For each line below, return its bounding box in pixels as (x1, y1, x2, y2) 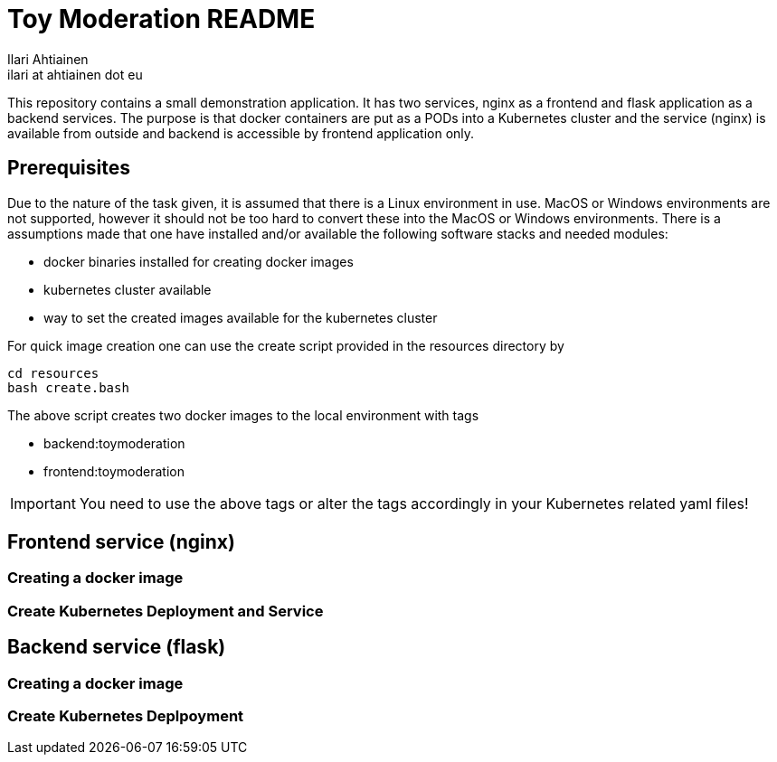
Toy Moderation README (7, 4, 316, 34)
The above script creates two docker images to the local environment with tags (7, 407, 479, 423)
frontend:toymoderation (43, 463, 185, 479)
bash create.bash (7, 380, 129, 395)
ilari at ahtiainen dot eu (7, 66, 143, 82)
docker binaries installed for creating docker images (43, 253, 354, 269)
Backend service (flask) (7, 635, 226, 659)
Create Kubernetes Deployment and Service (7, 601, 324, 620)
